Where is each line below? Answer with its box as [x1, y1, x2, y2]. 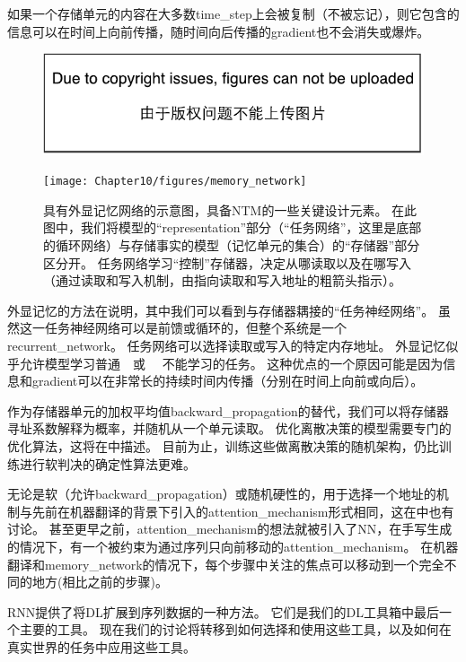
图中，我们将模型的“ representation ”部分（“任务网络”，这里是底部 [43, 218, 422, 237]
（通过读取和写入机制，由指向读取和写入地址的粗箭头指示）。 [43, 271, 401, 290]
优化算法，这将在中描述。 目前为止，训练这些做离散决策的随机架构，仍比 [7, 436, 439, 455]
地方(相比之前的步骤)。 [31, 572, 168, 591]
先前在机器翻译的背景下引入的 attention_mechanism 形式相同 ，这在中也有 [31, 501, 454, 520]
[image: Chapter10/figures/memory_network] [43, 175, 307, 188]
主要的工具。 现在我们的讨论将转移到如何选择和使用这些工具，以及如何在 [19, 620, 452, 639]
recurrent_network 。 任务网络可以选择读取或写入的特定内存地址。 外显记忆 [7, 335, 446, 354]
